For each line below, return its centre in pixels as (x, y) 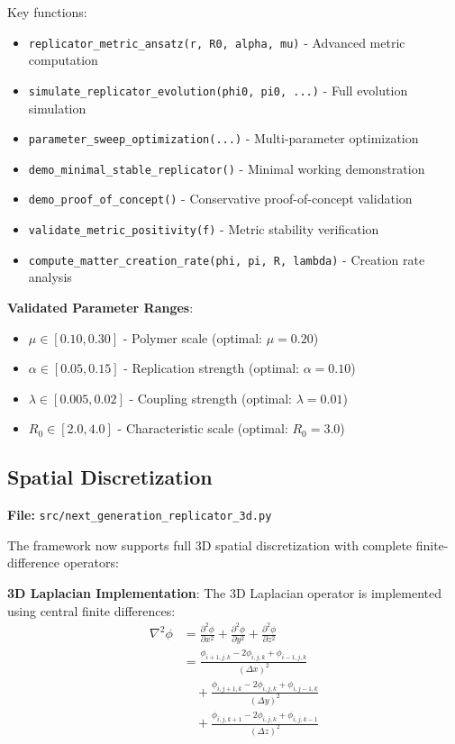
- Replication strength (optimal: (211, 368)
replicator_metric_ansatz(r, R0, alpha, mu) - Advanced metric (217, 42)
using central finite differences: (91, 610)
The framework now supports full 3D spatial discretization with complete (210, 544)
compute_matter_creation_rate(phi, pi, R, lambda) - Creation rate (227, 259)
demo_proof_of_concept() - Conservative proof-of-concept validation (220, 199)
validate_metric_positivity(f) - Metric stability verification (204, 229)
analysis (50, 277)
